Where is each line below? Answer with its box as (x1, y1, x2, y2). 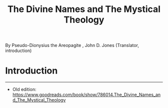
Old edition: (12, 86, 36, 92)
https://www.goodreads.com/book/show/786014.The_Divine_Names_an (12, 91, 161, 98)
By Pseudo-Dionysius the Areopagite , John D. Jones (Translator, (5, 42, 139, 48)
